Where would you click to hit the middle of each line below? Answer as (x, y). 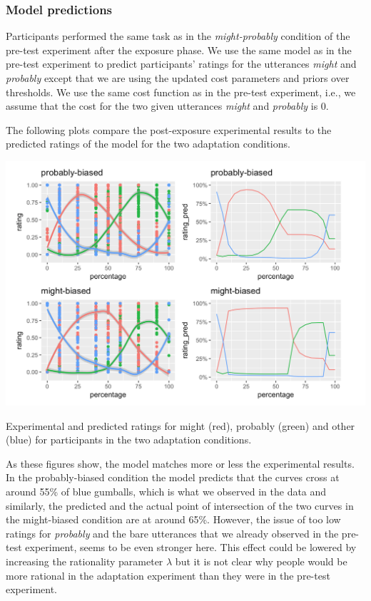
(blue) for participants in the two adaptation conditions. (129, 440)
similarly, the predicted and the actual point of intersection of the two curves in (180, 505)
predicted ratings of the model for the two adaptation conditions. (148, 144)
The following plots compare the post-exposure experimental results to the (169, 129)
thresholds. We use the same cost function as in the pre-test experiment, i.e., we (181, 92)
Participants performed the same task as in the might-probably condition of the (178, 36)
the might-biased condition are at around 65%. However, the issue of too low (173, 519)
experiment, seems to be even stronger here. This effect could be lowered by (191, 547)
